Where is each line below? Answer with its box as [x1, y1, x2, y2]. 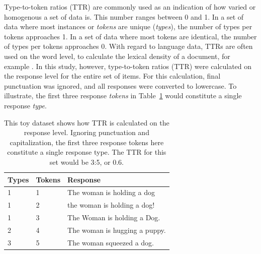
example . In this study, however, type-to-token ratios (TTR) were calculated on [4, 60, 252, 71]
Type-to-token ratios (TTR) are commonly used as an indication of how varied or [4, 2, 256, 12]
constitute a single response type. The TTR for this [7, 147, 166, 157]
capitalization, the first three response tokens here [10, 137, 164, 147]
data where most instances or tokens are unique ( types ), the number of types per [4, 21, 252, 32]
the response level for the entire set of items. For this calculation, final [4, 71, 221, 81]
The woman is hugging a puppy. [67, 224, 166, 235]
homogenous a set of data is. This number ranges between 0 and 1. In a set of [4, 11, 244, 22]
